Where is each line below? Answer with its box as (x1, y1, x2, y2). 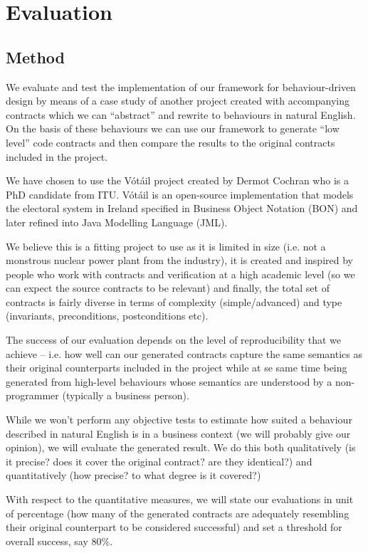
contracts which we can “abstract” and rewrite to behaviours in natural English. (6, 107, 356, 122)
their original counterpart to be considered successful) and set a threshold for (6, 520, 342, 534)
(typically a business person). (62, 388, 189, 403)
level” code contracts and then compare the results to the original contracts (6, 135, 335, 149)
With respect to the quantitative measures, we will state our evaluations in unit (6, 492, 354, 507)
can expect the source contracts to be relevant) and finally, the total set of (6, 280, 330, 295)
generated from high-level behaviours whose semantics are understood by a (6, 374, 332, 389)
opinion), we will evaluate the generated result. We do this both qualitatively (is (6, 440, 356, 455)
